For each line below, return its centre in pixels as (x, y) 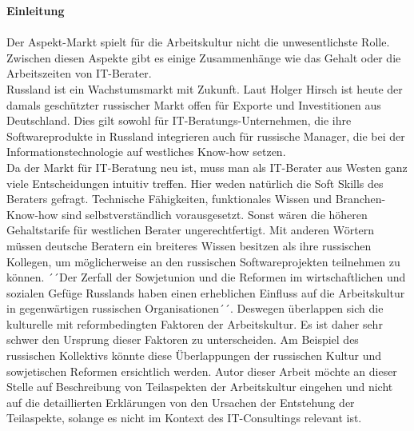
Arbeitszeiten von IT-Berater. (79, 73)
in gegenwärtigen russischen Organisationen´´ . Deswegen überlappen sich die (195, 308)
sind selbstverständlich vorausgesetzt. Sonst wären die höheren (215, 214)
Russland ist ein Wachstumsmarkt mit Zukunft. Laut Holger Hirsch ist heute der (205, 88)
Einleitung (36, 10)
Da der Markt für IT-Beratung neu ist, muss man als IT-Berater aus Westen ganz (207, 167)
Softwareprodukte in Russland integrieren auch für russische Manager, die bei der (206, 136)
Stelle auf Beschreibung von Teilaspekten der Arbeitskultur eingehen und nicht (200, 387)
